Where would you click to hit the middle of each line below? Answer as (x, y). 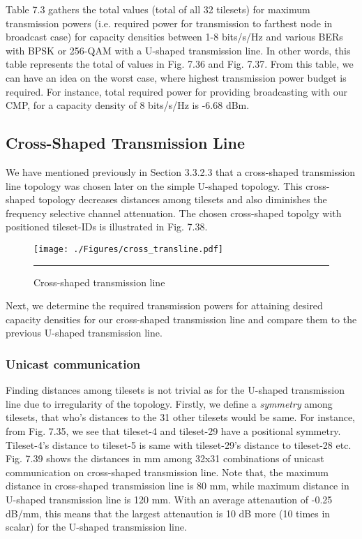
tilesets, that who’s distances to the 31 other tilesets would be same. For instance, (181, 417)
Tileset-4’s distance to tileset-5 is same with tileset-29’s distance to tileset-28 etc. (179, 444)
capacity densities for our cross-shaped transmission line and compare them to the (181, 319)
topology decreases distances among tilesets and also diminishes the (183, 199)
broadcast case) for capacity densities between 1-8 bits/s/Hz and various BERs (174, 37)
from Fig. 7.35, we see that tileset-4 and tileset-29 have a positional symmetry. (173, 430)
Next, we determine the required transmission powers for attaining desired (164, 305)
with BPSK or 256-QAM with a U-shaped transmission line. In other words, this (178, 50)
